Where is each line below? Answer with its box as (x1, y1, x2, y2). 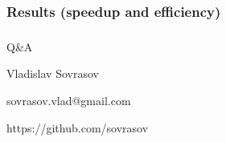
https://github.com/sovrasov (6, 119, 149, 136)
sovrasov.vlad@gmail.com (6, 91, 131, 108)
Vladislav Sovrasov (6, 65, 99, 82)
